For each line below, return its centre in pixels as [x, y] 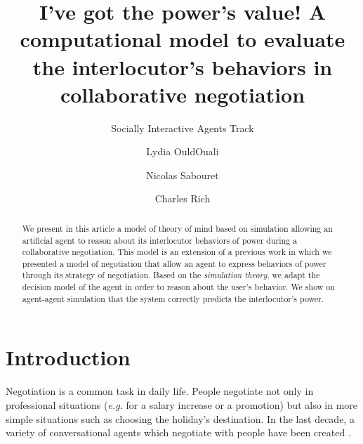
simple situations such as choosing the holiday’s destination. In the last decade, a [180, 418]
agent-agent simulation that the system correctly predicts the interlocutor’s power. [173, 298]
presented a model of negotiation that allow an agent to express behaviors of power [174, 263]
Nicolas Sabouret [183, 175]
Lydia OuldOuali [183, 151]
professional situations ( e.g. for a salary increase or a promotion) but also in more [182, 404]
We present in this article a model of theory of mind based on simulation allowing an [177, 228]
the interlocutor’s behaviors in [183, 66]
